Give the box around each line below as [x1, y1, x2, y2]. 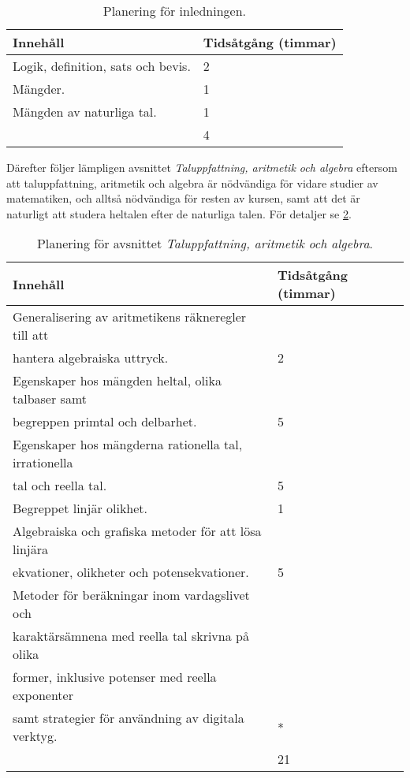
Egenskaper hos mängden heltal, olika [13, 371, 222, 390]
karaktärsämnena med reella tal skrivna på [13, 627, 249, 646]
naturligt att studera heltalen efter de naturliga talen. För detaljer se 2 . [6, 205, 352, 221]
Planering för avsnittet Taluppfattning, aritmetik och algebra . [36, 234, 374, 253]
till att [13, 326, 49, 344]
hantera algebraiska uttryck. [13, 348, 169, 367]
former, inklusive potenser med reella [13, 668, 217, 687]
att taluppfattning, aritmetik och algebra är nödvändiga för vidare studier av [6, 174, 378, 191]
